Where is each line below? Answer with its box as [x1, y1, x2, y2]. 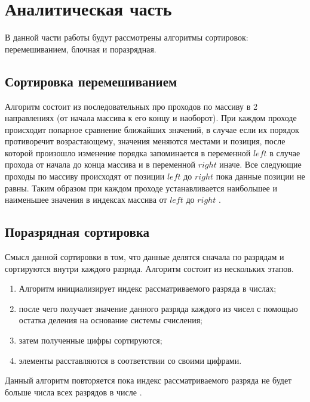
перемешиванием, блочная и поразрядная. [5, 42, 156, 55]
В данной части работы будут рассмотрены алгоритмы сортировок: [5, 31, 248, 44]
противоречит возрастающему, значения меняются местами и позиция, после [5, 135, 286, 147]
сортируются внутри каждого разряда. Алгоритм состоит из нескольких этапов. [5, 262, 294, 274]
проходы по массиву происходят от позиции [5, 170, 165, 183]
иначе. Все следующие [219, 158, 302, 171]
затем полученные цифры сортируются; [19, 334, 162, 347]
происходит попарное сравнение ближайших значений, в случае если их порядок [5, 123, 299, 135]
